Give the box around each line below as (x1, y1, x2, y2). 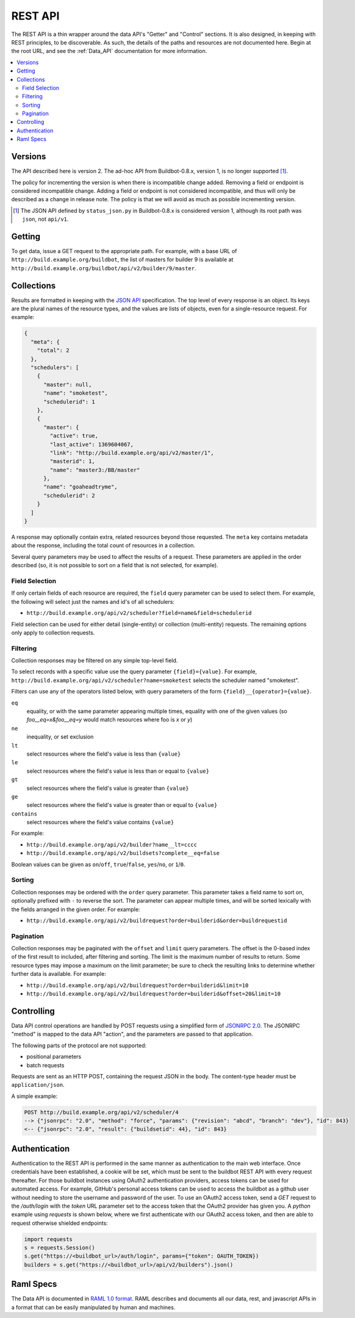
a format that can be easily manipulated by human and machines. (11, 1303, 176, 1311)
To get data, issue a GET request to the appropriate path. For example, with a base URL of (11, 248, 237, 254)
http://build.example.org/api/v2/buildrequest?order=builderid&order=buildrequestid (26, 917, 287, 924)
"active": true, (49, 432, 99, 439)
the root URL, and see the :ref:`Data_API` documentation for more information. (11, 48, 207, 55)
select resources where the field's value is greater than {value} (26, 784, 189, 792)
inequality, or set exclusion (26, 733, 94, 740)
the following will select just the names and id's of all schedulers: (11, 598, 175, 605)
